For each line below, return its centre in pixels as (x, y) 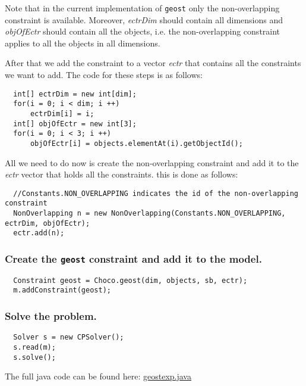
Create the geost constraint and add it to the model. (133, 258)
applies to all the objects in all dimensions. (83, 43)
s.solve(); (34, 357)
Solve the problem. (51, 316)
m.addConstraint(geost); (62, 290)
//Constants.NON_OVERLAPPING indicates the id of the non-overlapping (156, 193)
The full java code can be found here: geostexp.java (98, 376)
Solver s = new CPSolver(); (69, 337)
